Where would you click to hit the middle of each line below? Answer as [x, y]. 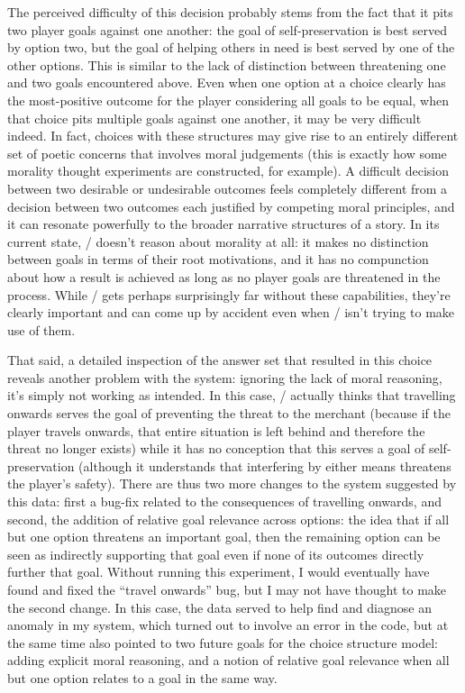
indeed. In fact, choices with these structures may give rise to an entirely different [233, 136]
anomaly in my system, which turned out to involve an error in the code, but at [228, 625]
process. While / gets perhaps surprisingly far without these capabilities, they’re [229, 294]
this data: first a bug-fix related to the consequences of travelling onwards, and [224, 502]
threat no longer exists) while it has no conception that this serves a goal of [216, 448]
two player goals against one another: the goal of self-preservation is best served [227, 29]
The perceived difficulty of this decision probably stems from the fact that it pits [230, 12]
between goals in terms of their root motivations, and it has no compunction [218, 259]
